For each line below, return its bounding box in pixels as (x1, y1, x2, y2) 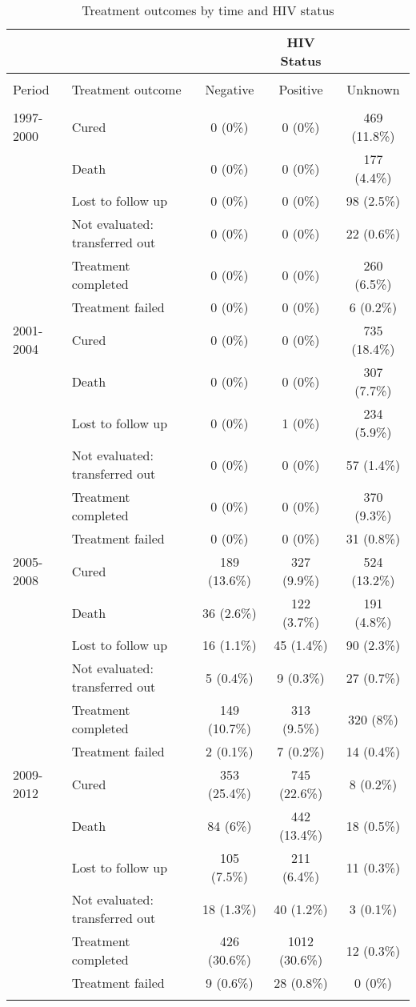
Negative (205, 80, 254, 98)
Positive (278, 80, 323, 98)
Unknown (346, 80, 400, 98)
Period (13, 80, 50, 98)
